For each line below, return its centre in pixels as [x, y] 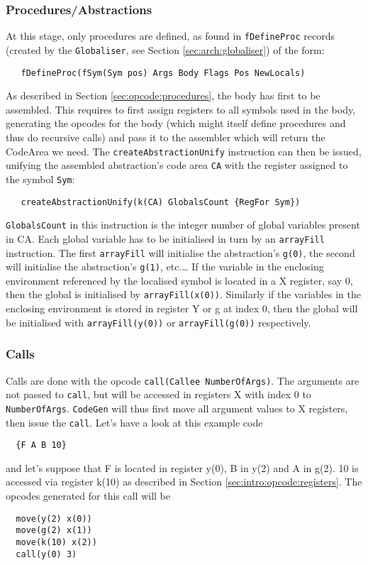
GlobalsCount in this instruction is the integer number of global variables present [183, 225]
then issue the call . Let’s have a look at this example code [134, 422]
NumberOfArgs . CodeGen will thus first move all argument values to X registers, [177, 408]
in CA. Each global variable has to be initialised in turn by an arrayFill [165, 238]
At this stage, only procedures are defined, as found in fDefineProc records [170, 36]
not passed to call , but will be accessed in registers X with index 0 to [158, 394]
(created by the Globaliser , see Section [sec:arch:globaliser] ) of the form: [165, 49]
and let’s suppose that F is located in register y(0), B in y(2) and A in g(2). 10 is [182, 467]
